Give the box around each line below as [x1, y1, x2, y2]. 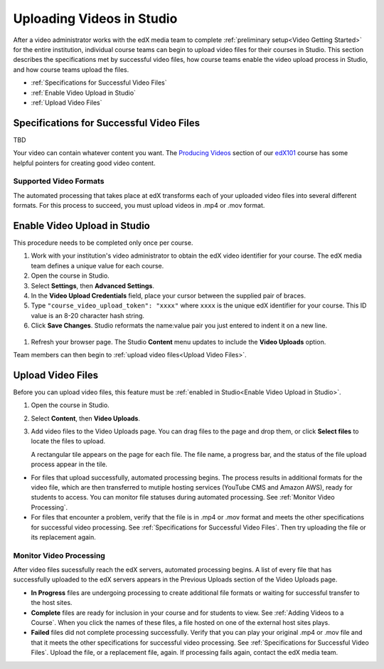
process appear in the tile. [31, 460, 108, 469]
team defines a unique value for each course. [31, 261, 164, 270]
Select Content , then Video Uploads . [31, 413, 141, 423]
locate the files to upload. [31, 437, 106, 446]
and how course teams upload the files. [13, 65, 129, 74]
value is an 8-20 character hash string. [31, 311, 145, 320]
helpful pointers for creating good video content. [13, 159, 156, 167]
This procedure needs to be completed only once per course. [13, 238, 193, 247]
